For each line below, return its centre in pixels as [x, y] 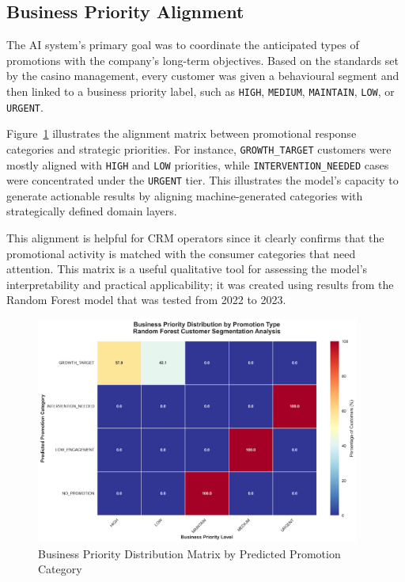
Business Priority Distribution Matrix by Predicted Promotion [189, 553]
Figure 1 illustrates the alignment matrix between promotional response [182, 133]
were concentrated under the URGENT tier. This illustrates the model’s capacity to [202, 180]
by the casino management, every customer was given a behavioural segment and [203, 76]
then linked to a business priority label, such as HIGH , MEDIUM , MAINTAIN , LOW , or [201, 91]
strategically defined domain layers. [92, 211]
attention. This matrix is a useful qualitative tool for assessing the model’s [187, 269]
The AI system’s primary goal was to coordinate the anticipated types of [183, 45]
